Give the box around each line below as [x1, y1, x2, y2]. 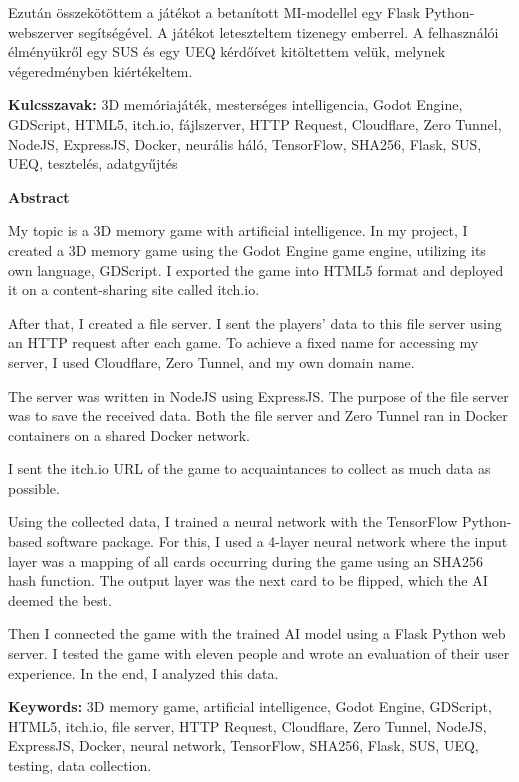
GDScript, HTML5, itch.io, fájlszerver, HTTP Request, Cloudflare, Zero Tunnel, [8, 113, 502, 134]
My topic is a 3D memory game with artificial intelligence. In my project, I [8, 220, 468, 241]
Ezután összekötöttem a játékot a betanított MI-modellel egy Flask [8, 2, 421, 22]
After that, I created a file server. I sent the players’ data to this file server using [8, 312, 502, 333]
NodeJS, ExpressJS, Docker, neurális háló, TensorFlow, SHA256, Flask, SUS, [8, 133, 482, 154]
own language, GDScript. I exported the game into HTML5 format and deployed [8, 259, 504, 280]
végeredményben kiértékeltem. [8, 60, 193, 81]
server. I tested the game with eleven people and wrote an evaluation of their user [8, 643, 510, 664]
